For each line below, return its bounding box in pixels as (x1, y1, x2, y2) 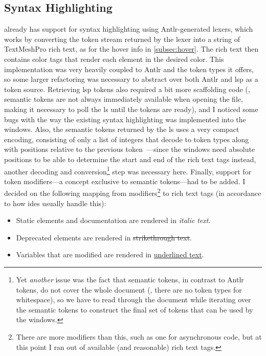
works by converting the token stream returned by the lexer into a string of (4, 33, 240, 44)
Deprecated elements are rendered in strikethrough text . (16, 232, 192, 242)
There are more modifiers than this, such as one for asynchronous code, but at (16, 331, 262, 342)
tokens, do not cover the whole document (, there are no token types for (16, 284, 242, 295)
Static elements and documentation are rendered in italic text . (16, 215, 211, 226)
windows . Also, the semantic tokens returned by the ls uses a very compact (4, 124, 239, 135)
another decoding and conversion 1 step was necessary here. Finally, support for (4, 164, 252, 176)
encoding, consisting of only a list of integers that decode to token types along (4, 133, 249, 144)
